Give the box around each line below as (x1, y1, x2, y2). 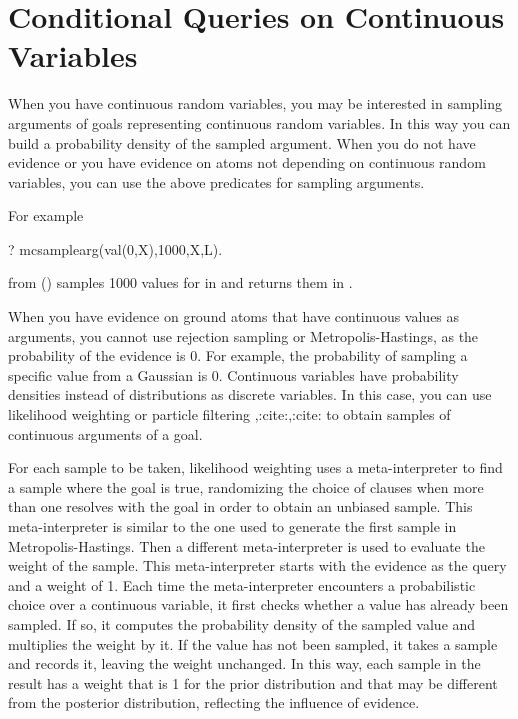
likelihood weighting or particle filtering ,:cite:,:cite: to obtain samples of (8, 404, 451, 425)
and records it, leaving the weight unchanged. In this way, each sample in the (8, 653, 481, 674)
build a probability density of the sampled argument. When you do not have (8, 132, 476, 153)
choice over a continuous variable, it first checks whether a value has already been (8, 594, 509, 615)
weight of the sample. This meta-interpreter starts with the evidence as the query (8, 555, 507, 576)
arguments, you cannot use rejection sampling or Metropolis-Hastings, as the (8, 325, 479, 346)
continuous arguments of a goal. (8, 423, 203, 444)
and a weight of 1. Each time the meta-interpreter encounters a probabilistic (8, 574, 476, 595)
